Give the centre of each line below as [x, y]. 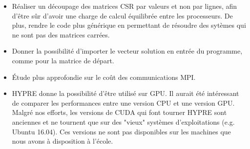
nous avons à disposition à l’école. [62, 141]
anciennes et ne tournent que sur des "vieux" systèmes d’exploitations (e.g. [123, 121]
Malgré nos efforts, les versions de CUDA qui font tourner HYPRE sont [119, 112]
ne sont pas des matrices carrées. [61, 34]
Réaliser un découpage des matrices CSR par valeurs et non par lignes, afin [125, 6]
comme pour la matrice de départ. [63, 60]
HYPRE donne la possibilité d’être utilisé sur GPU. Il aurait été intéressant [125, 93]
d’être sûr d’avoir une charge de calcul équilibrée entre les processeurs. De [122, 15]
